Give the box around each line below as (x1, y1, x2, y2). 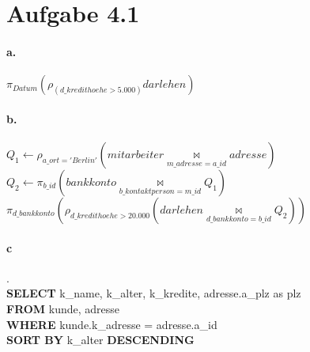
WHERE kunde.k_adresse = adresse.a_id (6, 316, 217, 332)
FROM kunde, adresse (6, 300, 120, 316)
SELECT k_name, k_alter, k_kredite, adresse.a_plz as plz (6, 285, 301, 301)
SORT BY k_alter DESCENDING (6, 331, 195, 348)
